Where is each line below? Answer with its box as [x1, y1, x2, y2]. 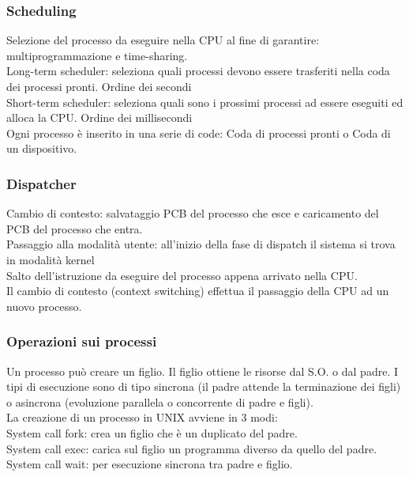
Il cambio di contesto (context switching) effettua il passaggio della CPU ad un [6, 282, 389, 299]
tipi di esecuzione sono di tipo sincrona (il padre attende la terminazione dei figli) [6, 378, 401, 395]
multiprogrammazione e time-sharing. [6, 47, 188, 63]
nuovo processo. [6, 297, 82, 314]
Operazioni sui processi [6, 331, 157, 351]
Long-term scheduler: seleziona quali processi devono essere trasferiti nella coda [6, 62, 390, 79]
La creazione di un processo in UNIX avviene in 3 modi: [6, 409, 278, 426]
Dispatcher [6, 173, 77, 193]
